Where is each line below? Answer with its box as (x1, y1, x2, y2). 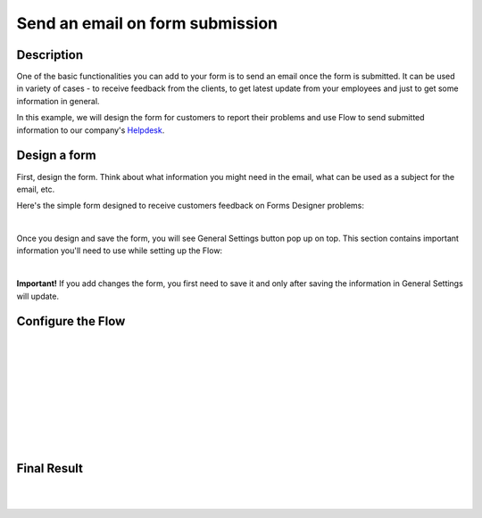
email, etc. (16, 184, 55, 194)
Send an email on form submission (16, 13, 278, 33)
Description (16, 47, 84, 62)
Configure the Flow (16, 314, 126, 329)
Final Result (16, 460, 84, 476)
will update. (16, 291, 60, 301)
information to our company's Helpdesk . (16, 125, 165, 136)
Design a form (16, 148, 97, 163)
